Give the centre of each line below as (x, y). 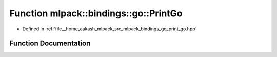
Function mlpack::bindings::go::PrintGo (96, 13)
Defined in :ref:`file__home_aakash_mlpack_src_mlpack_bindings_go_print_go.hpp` (110, 29)
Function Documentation (50, 43)
